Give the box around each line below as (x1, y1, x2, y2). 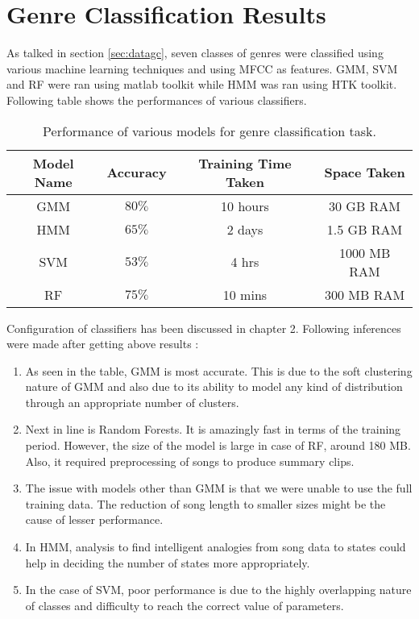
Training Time (198, 153, 292, 172)
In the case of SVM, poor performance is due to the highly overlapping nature (25, 581, 412, 598)
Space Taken (324, 163, 405, 181)
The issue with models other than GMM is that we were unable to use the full (25, 480, 413, 496)
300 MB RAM (325, 285, 405, 304)
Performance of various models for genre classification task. (43, 121, 376, 140)
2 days (226, 219, 263, 239)
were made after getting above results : (6, 335, 199, 352)
